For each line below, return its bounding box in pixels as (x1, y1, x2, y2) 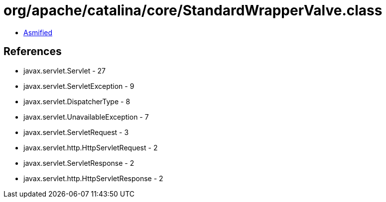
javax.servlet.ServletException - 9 (23, 81, 134, 90)
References (3, 45, 62, 58)
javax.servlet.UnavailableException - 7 (23, 112, 149, 121)
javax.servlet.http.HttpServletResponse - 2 (23, 174, 163, 183)
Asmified (23, 28, 53, 37)
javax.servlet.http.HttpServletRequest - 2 (23, 143, 158, 152)
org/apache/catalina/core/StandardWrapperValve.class (3, 2, 383, 19)
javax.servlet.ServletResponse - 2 (23, 158, 134, 167)
